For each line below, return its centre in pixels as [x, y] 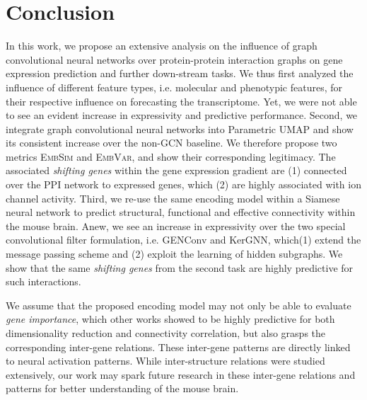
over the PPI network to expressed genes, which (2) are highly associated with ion [183, 184]
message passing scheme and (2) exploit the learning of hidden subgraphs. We [174, 254]
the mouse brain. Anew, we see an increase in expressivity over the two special [176, 225]
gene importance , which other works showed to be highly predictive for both [170, 319]
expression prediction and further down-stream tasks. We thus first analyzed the [180, 73]
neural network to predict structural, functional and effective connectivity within [181, 212]
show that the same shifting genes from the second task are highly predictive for [180, 267]
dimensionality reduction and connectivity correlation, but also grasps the [166, 333]
